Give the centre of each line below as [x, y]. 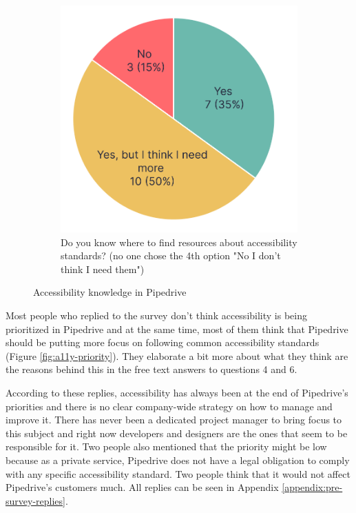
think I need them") [103, 269]
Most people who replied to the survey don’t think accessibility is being [156, 315]
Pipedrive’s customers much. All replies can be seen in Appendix [142, 487]
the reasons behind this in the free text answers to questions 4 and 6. [151, 369]
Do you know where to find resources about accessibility [179, 242]
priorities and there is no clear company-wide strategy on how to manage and [169, 406]
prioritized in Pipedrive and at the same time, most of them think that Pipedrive [177, 329]
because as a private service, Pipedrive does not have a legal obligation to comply [178, 460]
